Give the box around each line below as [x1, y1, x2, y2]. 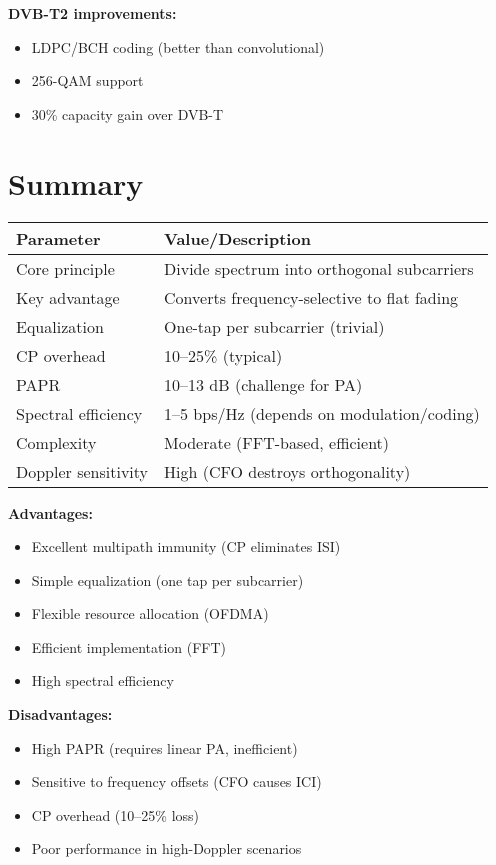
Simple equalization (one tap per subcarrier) [31, 569, 304, 590]
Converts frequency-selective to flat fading [164, 285, 459, 309]
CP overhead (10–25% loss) [31, 804, 199, 825]
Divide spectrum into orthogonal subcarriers [164, 256, 474, 280]
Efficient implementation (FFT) [31, 636, 227, 657]
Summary [8, 162, 144, 203]
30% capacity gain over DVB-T [31, 103, 224, 124]
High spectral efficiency [31, 670, 174, 691]
